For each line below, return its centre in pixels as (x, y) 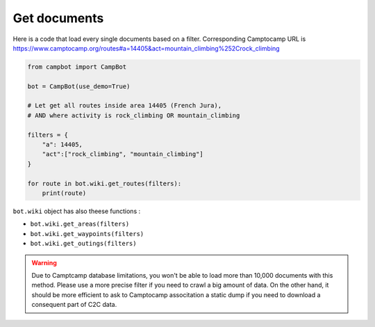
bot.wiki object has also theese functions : (77, 211)
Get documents (58, 18)
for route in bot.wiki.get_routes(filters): (105, 183)
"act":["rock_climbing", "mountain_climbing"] (123, 154)
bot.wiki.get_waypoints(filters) (87, 234)
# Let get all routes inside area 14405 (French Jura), (125, 106)
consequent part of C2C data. (74, 305)
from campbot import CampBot (77, 67)
